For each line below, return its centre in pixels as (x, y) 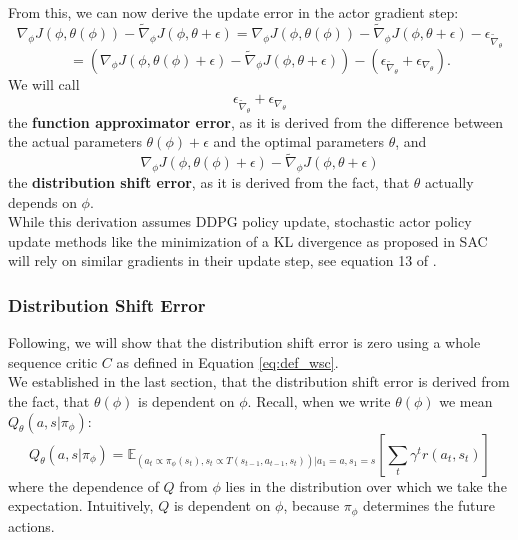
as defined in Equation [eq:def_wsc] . (227, 361)
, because (311, 505)
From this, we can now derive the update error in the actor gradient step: (233, 12)
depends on (42, 201)
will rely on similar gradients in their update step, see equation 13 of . (222, 260)
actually (449, 182)
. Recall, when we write (319, 400)
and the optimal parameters (298, 141)
